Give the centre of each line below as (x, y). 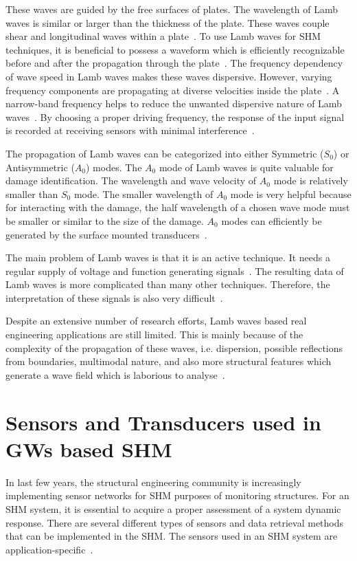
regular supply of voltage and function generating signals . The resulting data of (175, 271)
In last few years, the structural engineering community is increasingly (153, 482)
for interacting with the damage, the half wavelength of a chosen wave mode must (178, 207)
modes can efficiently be (272, 220)
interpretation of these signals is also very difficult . (114, 297)
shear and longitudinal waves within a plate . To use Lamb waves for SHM (163, 36)
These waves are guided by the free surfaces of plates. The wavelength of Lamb (172, 9)
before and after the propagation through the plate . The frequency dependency (174, 63)
